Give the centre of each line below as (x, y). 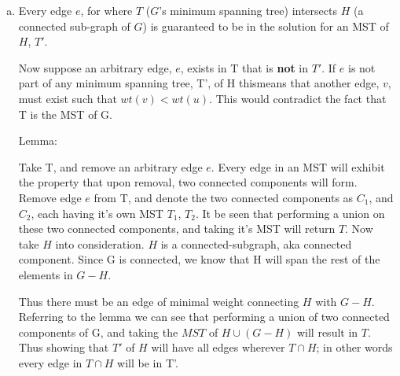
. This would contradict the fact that (298, 98)
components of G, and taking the (98, 332)
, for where (106, 10)
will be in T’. (148, 362)
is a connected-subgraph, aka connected (256, 243)
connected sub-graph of (74, 26)
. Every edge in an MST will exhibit (298, 166)
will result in (327, 332)
